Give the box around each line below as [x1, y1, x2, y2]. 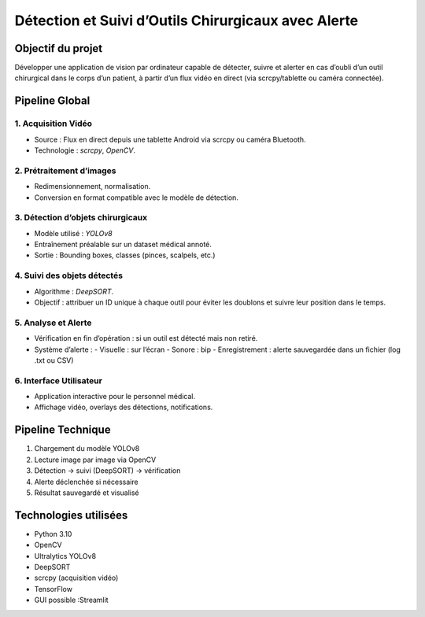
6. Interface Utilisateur [14, 375, 102, 386]
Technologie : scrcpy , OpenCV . [34, 146, 136, 155]
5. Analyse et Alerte [14, 317, 92, 328]
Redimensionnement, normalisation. [34, 182, 151, 191]
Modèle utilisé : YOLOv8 [34, 228, 113, 238]
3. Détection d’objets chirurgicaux [14, 212, 148, 224]
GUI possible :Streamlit [34, 595, 109, 605]
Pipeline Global [14, 94, 91, 108]
